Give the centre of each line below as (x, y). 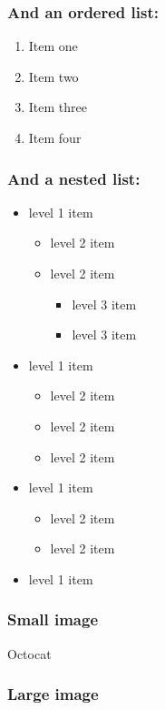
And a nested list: (74, 178)
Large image (53, 694)
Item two (53, 76)
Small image (53, 619)
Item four (55, 137)
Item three (58, 107)
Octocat (29, 653)
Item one (53, 46)
